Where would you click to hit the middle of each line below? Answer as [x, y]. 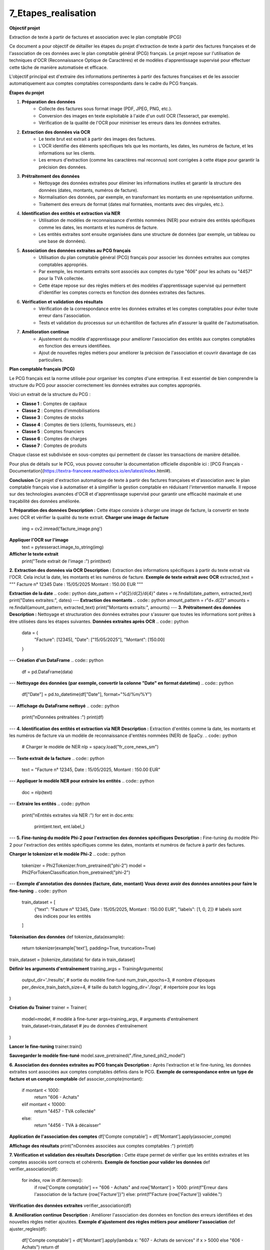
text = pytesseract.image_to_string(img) [63, 547]
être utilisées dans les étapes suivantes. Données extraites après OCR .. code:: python [99, 621]
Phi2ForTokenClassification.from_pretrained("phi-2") [76, 872]
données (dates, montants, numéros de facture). [88, 190]
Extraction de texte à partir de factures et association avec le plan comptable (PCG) [95, 37]
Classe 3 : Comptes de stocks [53, 417]
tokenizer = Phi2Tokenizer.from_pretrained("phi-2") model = [84, 865]
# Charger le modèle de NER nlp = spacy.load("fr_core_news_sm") [90, 747]
